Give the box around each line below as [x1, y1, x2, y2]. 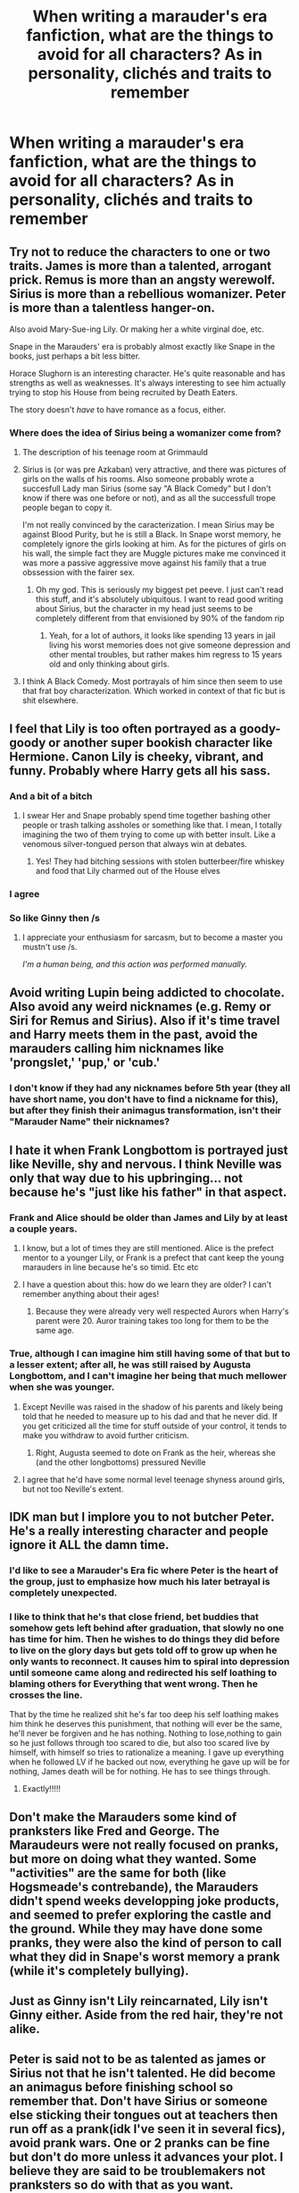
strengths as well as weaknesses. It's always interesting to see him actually [9, 377, 287, 388]
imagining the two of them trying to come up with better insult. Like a [21, 829, 277, 840]
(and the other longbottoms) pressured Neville [35, 1456, 206, 1468]
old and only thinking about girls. [48, 659, 170, 670]
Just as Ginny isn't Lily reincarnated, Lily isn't [9, 1993, 269, 2009]
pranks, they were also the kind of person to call [9, 1935, 282, 1951]
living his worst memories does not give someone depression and [48, 639, 291, 650]
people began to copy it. [21, 503, 112, 513]
